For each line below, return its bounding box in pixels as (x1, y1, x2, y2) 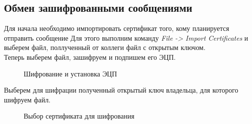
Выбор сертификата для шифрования (24, 111, 135, 121)
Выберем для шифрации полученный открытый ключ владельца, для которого (4, 85, 238, 95)
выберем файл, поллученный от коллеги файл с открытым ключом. (4, 42, 206, 52)
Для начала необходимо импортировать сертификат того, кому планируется (4, 23, 229, 33)
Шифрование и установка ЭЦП (24, 68, 117, 78)
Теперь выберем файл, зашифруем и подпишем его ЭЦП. (4, 51, 176, 62)
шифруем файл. (4, 94, 51, 104)
